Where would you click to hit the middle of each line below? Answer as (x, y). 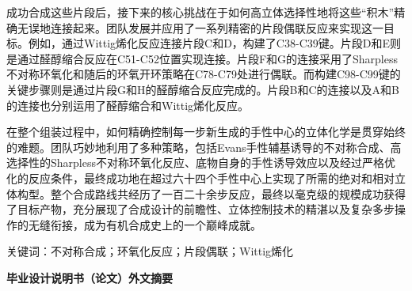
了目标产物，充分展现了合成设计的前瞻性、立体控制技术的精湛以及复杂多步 (200, 209)
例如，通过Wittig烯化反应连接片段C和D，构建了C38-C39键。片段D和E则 (214, 43)
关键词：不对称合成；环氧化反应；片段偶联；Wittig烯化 (150, 251)
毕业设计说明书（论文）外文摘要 (90, 277)
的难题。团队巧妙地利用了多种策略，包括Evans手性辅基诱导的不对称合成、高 (204, 147)
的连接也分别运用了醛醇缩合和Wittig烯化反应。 (128, 105)
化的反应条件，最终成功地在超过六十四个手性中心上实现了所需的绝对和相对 (200, 178)
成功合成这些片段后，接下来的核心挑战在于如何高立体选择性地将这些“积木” (200, 12)
